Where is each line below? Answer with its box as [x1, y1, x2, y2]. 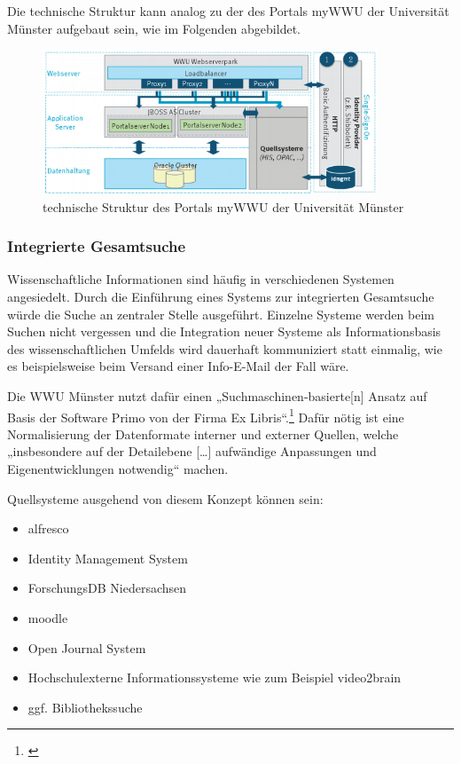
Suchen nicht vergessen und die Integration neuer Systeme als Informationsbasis [7, 322, 441, 341]
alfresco [27, 519, 69, 538]
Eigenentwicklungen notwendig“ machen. [7, 459, 229, 477]
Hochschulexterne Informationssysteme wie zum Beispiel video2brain [27, 668, 402, 687]
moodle [27, 608, 68, 626]
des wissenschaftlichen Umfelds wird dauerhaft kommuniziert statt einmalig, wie [7, 339, 442, 358]
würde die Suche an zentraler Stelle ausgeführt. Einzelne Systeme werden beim [7, 304, 434, 323]
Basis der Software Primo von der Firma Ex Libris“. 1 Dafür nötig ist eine [7, 405, 404, 426]
